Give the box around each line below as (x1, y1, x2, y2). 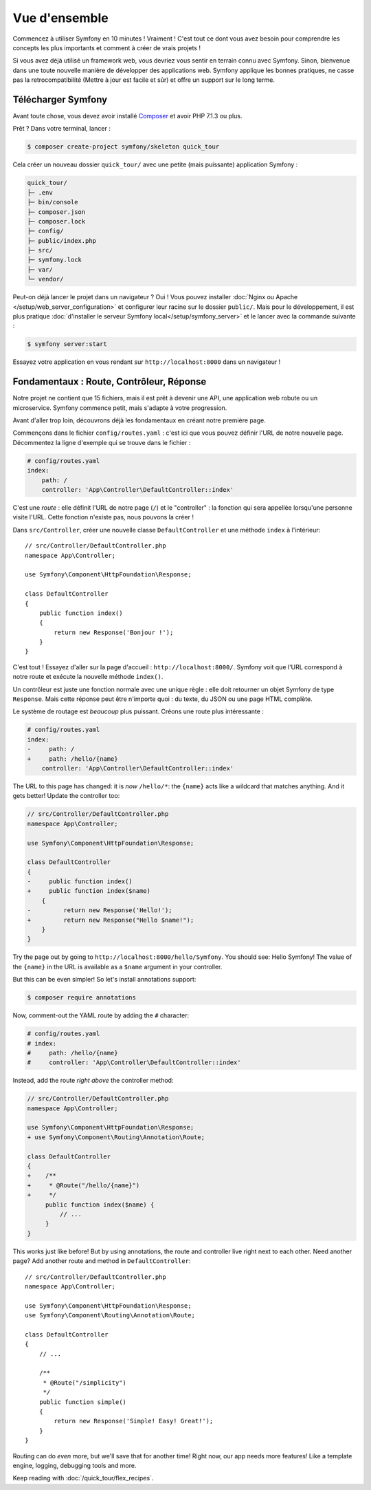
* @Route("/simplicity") (43, 1379, 127, 1386)
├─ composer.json (27, 208, 86, 216)
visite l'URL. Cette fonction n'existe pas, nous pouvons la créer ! (12, 513, 194, 521)
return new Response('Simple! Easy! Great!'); (54, 1417, 214, 1425)
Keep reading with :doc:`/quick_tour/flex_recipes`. (12, 1474, 154, 1482)
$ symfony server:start (27, 341, 108, 348)
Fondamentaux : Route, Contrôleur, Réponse (12, 376, 207, 388)
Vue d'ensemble (12, 10, 109, 25)
